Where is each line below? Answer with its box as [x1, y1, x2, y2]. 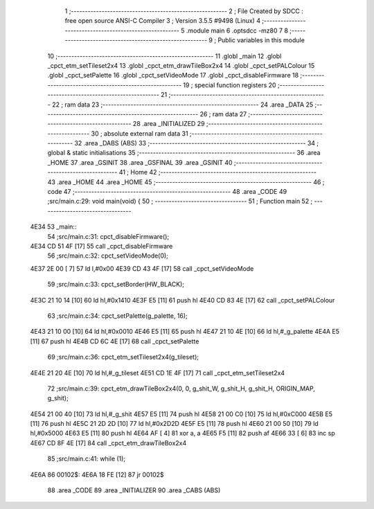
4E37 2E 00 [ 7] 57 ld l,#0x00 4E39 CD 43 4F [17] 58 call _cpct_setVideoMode [30, 264, 254, 273]
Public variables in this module [217, 36, 305, 44]
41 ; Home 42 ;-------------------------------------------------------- [118, 168, 317, 177]
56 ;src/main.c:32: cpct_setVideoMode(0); [47, 251, 169, 260]
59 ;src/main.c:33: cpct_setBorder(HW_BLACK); [47, 280, 185, 289]
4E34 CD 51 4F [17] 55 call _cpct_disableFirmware [30, 242, 173, 250]
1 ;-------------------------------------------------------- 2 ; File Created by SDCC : [64, 7, 304, 15]
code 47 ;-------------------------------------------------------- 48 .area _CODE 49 [47, 188, 287, 196]
